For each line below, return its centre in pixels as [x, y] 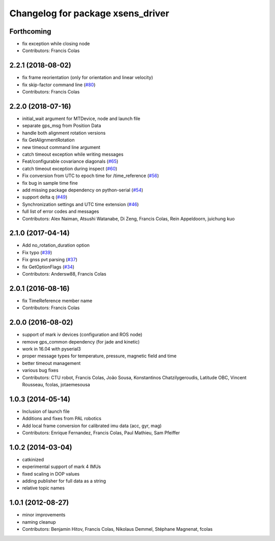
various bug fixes [40, 371]
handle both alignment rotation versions [64, 133]
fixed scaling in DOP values [51, 474]
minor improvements [44, 515]
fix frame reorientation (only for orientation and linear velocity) [88, 78]
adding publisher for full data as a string [64, 481]
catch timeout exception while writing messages [73, 154]
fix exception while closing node [56, 44]
